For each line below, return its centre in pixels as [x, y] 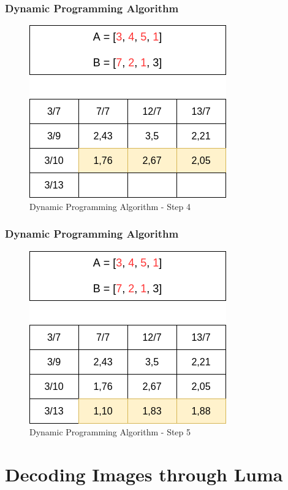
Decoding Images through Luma [144, 474]
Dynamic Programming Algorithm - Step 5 [110, 432]
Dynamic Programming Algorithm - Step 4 [110, 206]
